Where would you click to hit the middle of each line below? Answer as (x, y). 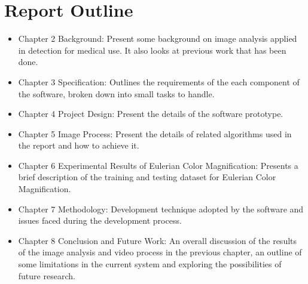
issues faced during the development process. (100, 220)
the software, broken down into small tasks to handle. (116, 93)
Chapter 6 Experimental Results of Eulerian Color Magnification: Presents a (158, 165)
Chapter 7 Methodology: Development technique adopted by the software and (161, 209)
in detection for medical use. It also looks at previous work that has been (152, 50)
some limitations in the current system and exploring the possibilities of (150, 264)
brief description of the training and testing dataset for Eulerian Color (147, 177)
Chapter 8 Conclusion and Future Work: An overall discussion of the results (158, 240)
